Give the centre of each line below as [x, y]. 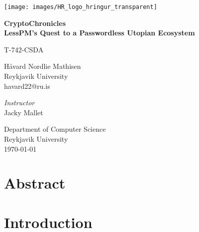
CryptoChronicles [35, 23]
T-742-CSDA [24, 49]
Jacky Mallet [24, 112]
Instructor [19, 103]
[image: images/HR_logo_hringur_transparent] [81, 7]
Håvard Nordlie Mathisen [43, 66]
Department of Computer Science [55, 129]
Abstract [35, 183]
